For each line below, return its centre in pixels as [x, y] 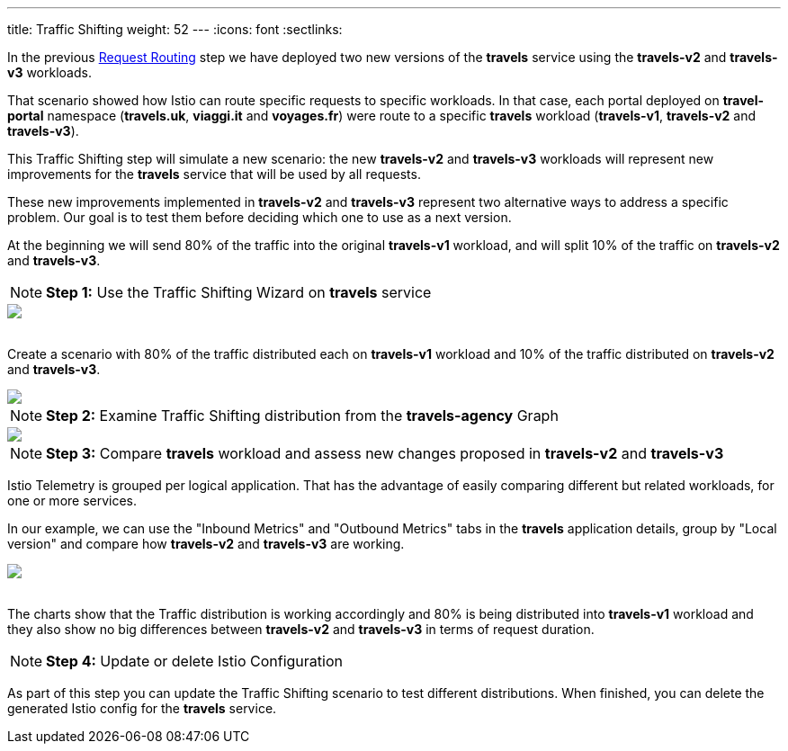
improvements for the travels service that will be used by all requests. [214, 174]
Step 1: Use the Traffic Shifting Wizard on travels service [239, 292]
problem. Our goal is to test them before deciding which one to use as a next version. [260, 217]
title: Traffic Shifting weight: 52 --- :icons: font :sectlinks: [175, 29]
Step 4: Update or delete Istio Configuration [194, 661]
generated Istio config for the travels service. [142, 708]
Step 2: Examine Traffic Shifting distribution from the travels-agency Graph [302, 416]
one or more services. [72, 501]
